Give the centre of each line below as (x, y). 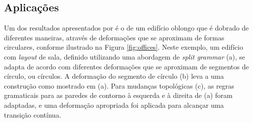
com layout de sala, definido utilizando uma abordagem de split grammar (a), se (125, 56)
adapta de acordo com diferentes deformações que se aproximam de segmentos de (126, 66)
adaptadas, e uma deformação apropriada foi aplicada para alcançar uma (114, 105)
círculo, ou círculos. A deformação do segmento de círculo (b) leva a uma (114, 76)
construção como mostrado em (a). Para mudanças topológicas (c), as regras (119, 85)
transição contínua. (33, 114)
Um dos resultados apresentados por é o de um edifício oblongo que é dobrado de (126, 28)
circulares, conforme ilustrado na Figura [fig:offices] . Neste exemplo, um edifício (124, 47)
